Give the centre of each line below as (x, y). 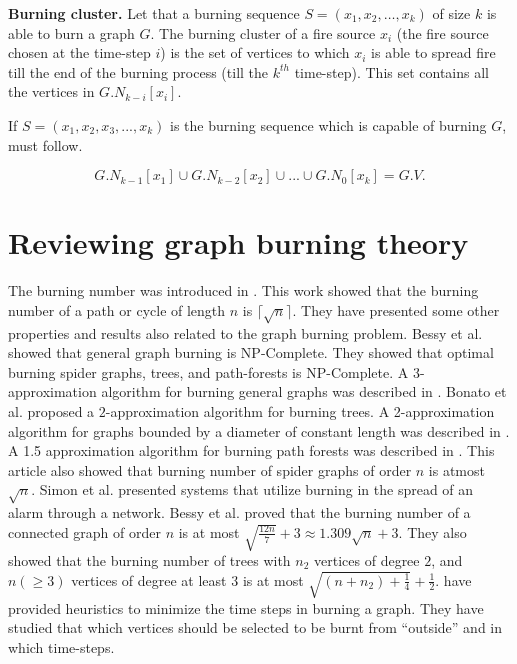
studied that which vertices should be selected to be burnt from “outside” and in (255, 627)
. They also (432, 531)
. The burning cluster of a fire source (263, 32)
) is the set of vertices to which (255, 52)
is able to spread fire (433, 52)
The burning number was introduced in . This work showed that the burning (243, 290)
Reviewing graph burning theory (238, 242)
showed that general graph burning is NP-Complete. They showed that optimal (251, 352)
